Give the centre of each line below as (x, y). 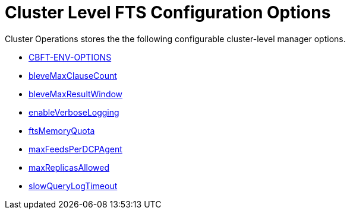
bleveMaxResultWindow (76, 94)
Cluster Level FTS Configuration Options (168, 12)
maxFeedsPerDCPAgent (75, 149)
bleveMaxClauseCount (73, 75)
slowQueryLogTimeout (73, 186)
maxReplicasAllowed (69, 167)
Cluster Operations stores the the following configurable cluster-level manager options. (175, 39)
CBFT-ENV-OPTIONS (70, 57)
